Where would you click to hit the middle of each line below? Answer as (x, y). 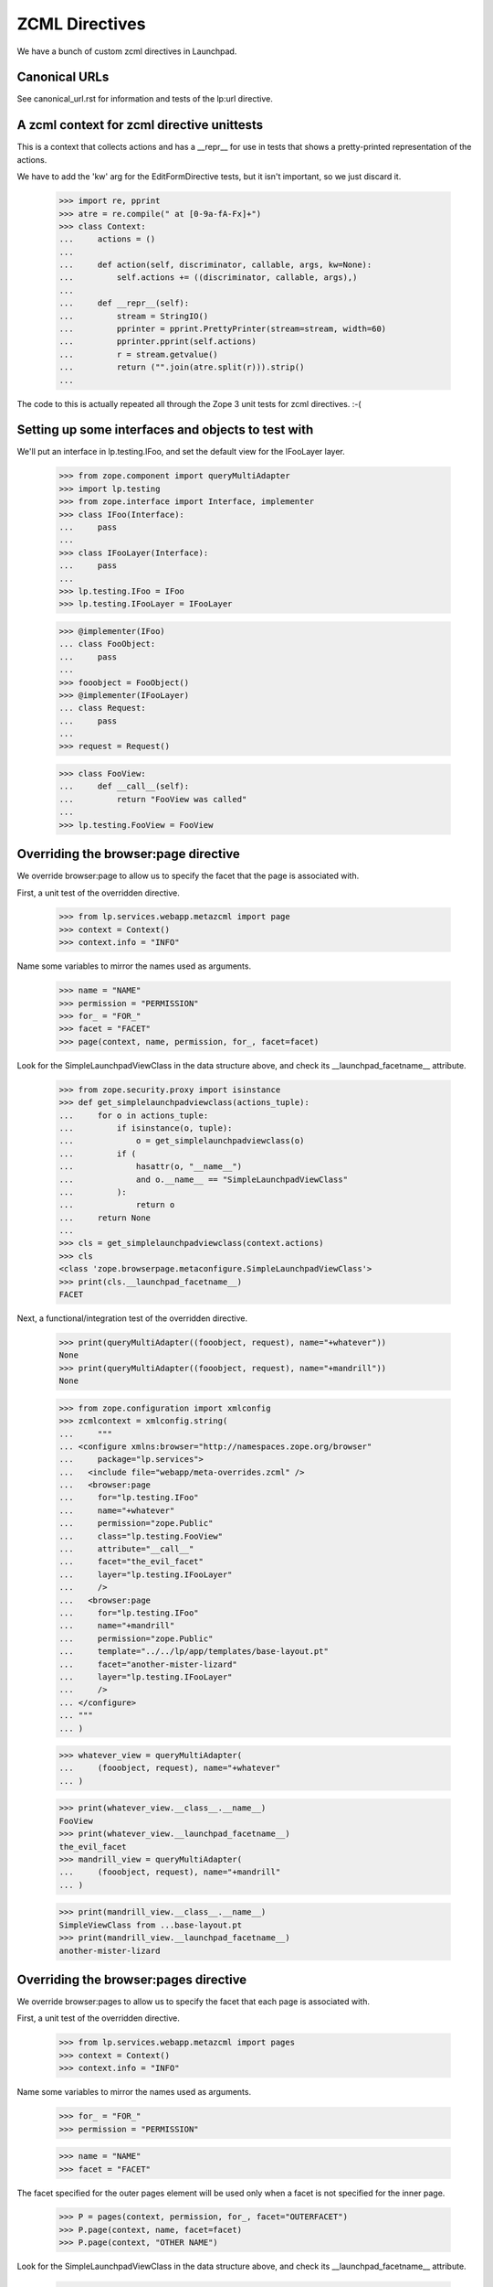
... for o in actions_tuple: (134, 1115)
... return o (117, 1205)
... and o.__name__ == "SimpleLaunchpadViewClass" (204, 1179)
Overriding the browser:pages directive (132, 1979)
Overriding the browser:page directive (129, 854)
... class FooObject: (107, 644)
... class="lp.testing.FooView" (141, 1536)
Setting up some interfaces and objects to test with (165, 430)
